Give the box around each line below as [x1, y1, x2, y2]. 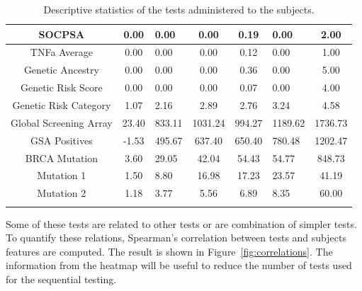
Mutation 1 [37, 168, 86, 183]
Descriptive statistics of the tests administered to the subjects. [43, 2, 315, 16]
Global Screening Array [11, 115, 113, 130]
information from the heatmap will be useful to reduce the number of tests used [6, 258, 352, 273]
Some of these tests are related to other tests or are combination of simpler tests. [6, 216, 357, 231]
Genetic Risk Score [20, 80, 103, 95]
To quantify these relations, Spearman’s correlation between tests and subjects [6, 230, 346, 245]
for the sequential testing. [6, 271, 117, 286]
